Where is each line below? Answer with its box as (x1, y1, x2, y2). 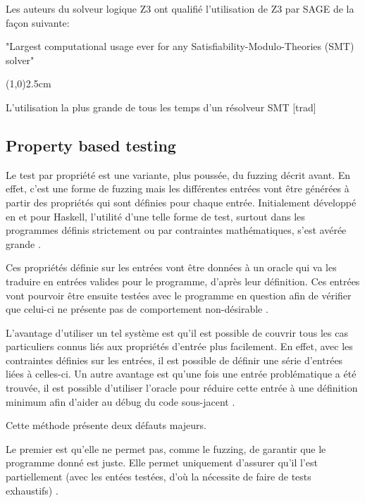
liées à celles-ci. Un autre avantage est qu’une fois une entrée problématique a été (6, 366, 357, 381)
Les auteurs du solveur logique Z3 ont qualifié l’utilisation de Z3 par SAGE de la (6, 1, 354, 15)
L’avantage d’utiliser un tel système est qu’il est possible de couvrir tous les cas (6, 325, 348, 340)
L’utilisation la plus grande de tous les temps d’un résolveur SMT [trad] (6, 99, 316, 114)
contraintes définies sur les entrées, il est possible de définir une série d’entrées (6, 352, 343, 367)
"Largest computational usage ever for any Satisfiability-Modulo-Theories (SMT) (6, 39, 354, 54)
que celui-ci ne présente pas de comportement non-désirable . (6, 302, 268, 316)
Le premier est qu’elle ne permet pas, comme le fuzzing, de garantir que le (6, 441, 326, 456)
